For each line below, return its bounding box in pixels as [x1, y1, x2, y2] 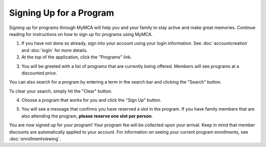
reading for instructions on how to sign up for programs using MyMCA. [9, 31, 153, 37]
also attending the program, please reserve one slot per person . [21, 113, 153, 119]
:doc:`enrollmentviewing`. [9, 136, 61, 142]
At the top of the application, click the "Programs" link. [21, 54, 132, 60]
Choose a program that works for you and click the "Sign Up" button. [21, 97, 162, 103]
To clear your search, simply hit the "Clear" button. [9, 88, 112, 94]
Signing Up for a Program [9, 7, 114, 18]
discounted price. [21, 70, 57, 76]
